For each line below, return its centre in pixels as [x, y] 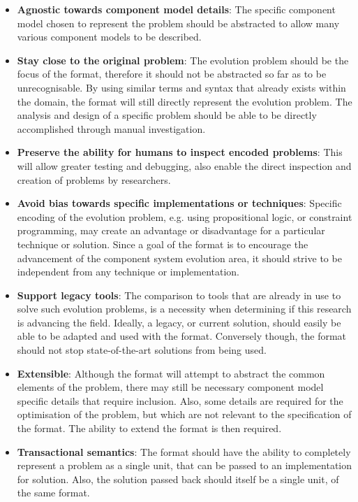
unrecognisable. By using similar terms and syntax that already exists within [181, 87]
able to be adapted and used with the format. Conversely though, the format [182, 336]
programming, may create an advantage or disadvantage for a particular [171, 230]
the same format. [53, 493]
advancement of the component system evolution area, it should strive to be [179, 258]
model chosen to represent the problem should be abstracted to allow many [178, 23]
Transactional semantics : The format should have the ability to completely [184, 451]
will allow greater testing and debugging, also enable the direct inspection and [184, 165]
